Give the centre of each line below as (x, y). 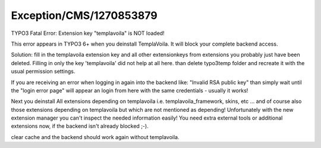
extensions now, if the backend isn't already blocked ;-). (80, 126)
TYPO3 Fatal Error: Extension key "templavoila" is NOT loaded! (88, 33)
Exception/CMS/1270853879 (84, 15)
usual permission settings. (43, 72)
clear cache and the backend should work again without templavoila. (95, 137)
